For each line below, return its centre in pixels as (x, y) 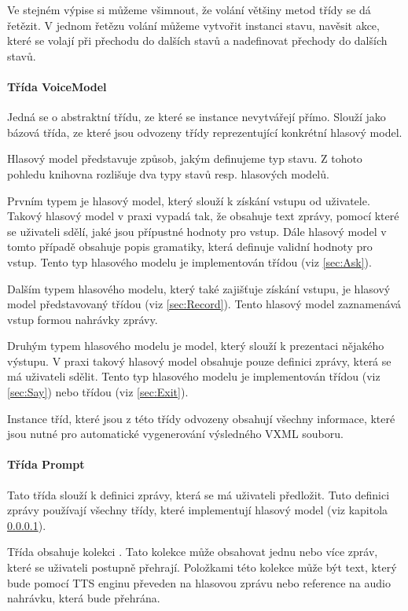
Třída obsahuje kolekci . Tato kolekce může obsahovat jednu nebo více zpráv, (193, 552)
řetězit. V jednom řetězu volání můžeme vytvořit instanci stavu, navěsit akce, (193, 25)
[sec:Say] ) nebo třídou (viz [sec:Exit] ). (98, 392)
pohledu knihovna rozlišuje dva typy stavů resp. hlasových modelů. (168, 173)
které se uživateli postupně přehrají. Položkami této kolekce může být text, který (202, 567)
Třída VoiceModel (57, 86)
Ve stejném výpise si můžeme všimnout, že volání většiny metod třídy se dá (189, 9)
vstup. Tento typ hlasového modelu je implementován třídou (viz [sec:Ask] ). (189, 261)
